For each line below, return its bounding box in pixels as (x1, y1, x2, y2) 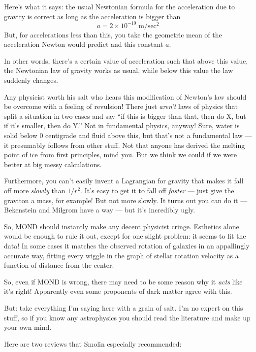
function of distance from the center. (4, 260, 114, 270)
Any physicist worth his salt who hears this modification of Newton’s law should (4, 91, 247, 102)
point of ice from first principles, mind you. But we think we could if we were (4, 149, 237, 160)
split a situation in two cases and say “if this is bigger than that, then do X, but (4, 110, 246, 121)
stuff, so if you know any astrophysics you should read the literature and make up (4, 312, 251, 322)
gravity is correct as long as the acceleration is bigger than (4, 11, 181, 21)
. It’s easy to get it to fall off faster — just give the (80, 185, 234, 195)
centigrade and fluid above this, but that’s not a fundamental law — (45, 130, 252, 141)
